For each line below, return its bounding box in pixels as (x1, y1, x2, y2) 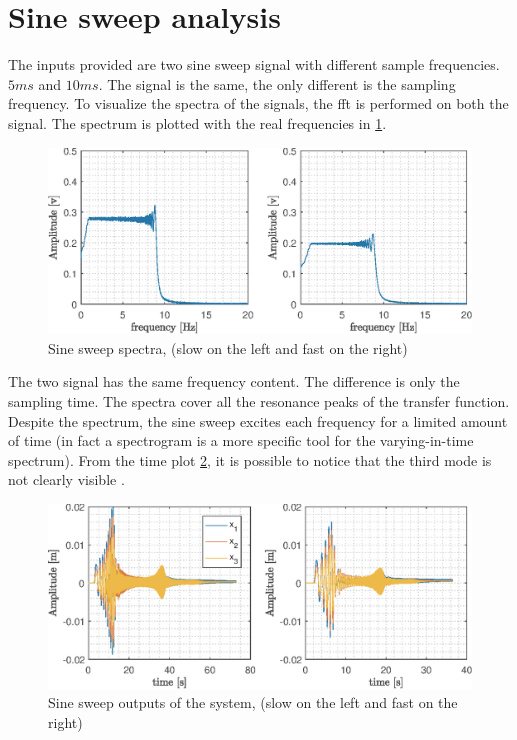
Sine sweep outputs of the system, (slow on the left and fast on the (48, 692, 458, 713)
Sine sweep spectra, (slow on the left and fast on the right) (48, 337, 408, 358)
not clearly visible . (8, 469, 125, 490)
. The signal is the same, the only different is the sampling (98, 73, 456, 94)
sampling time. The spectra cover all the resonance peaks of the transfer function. (8, 391, 510, 412)
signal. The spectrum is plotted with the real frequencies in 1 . (8, 112, 387, 133)
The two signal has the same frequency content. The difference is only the (8, 371, 460, 392)
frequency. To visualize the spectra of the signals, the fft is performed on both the (8, 93, 509, 114)
